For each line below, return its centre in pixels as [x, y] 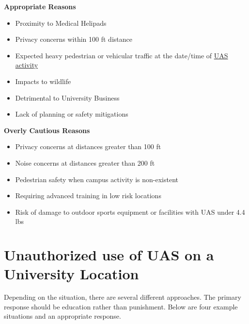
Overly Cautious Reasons [47, 130]
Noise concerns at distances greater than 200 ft [85, 162]
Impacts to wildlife [43, 81]
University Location [71, 274]
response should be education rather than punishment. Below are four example [121, 306]
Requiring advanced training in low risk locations [88, 196]
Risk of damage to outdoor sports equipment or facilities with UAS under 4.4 [130, 212]
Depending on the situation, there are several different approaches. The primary [123, 297]
